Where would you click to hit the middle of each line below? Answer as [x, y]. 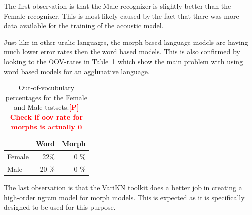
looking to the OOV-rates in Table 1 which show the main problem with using [124, 61]
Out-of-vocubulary [47, 88]
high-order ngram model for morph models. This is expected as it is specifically [124, 197]
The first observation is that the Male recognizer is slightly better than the [118, 6]
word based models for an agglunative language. [77, 71]
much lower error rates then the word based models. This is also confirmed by [122, 52]
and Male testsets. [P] [47, 107]
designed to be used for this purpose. [60, 207]
